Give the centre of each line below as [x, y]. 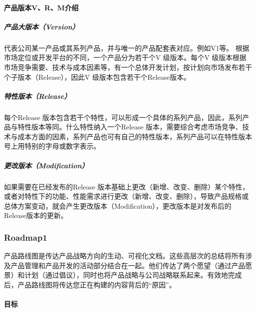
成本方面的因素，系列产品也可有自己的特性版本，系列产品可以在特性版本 [135, 136]
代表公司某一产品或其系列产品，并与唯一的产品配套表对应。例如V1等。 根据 [127, 47]
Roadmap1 [26, 237]
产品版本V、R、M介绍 [41, 7]
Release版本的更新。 [36, 215]
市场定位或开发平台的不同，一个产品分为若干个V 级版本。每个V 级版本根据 [125, 57]
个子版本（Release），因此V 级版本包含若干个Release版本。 [97, 77]
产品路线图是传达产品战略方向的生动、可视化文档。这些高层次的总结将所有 [125, 256]
